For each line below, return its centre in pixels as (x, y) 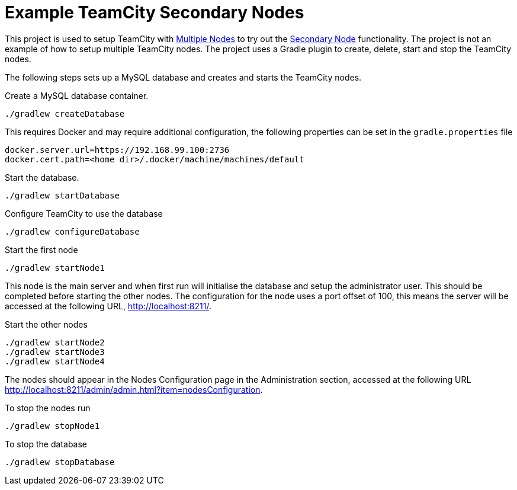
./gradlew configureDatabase (72, 231)
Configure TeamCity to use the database (84, 213)
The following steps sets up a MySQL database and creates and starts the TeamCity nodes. (183, 77)
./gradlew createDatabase (65, 113)
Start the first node (41, 249)
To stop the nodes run (48, 408)
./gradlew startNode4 (55, 361)
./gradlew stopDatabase (60, 462)
